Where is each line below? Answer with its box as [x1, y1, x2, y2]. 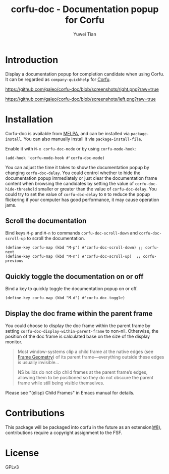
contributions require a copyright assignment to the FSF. [5, 429, 123, 436]
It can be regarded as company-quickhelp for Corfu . [5, 76, 111, 82]
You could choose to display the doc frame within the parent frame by [5, 323, 150, 329]
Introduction [5, 54, 59, 65]
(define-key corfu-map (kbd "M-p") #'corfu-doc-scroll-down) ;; [5, 245, 143, 250]
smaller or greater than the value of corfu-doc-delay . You [38, 186, 157, 192]
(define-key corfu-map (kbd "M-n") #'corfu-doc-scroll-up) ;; [5, 254, 141, 259]
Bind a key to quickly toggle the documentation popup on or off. [5, 286, 138, 292]
